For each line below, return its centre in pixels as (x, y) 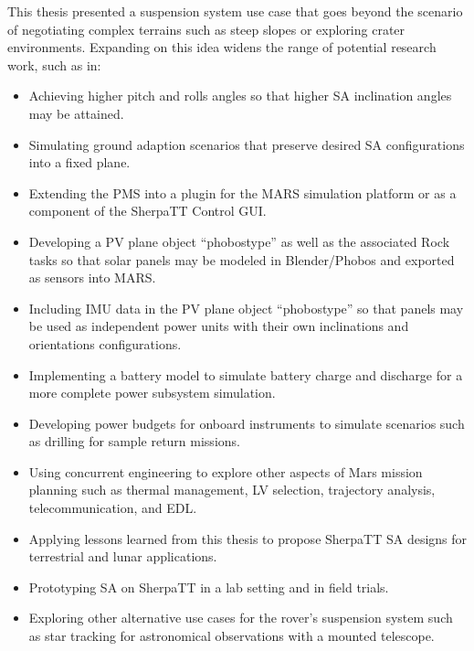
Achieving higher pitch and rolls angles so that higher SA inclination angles (240, 96)
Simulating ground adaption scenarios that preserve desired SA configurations (247, 144)
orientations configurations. (105, 343)
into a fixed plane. (79, 162)
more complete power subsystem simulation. (152, 393)
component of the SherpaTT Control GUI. (147, 211)
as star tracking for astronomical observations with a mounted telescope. (232, 636)
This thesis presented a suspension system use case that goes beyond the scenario (235, 11)
